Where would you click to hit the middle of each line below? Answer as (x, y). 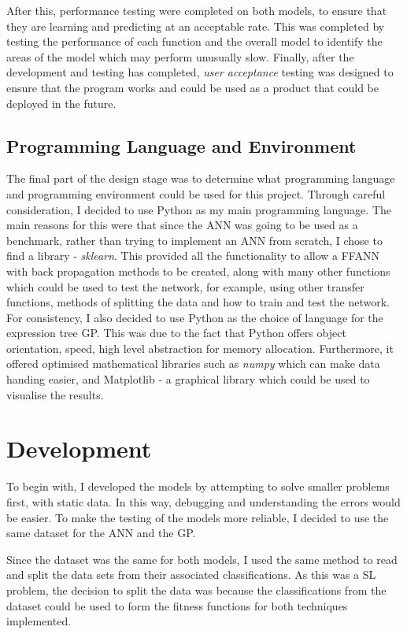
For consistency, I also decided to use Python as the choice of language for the (195, 317)
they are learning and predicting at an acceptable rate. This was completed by (196, 26)
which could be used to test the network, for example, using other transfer (185, 286)
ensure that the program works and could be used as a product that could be (193, 87)
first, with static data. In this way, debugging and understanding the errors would (203, 501)
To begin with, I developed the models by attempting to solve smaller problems (198, 486)
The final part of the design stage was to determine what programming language (201, 178)
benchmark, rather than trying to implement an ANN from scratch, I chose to (194, 240)
